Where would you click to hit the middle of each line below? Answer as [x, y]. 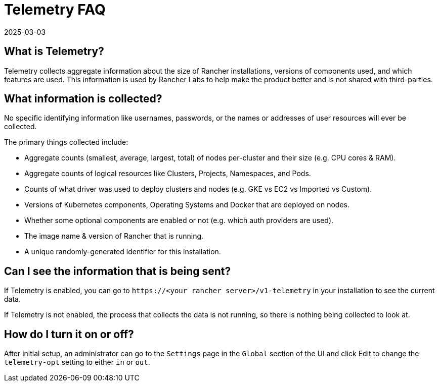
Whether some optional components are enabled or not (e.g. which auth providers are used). [179, 220]
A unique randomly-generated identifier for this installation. [123, 252]
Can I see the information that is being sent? [118, 271]
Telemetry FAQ [55, 10]
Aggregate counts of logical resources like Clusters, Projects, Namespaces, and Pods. [168, 174]
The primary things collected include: [66, 142]
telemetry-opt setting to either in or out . [77, 362]
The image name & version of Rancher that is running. [114, 236]
